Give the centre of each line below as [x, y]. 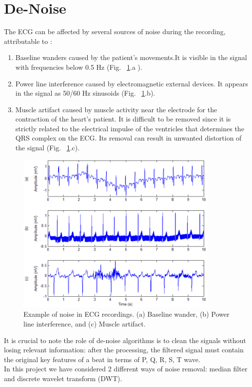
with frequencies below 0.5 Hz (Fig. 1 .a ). [79, 67]
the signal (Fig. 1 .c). [48, 148]
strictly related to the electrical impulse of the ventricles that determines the [130, 128]
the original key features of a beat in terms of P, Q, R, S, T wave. [102, 359]
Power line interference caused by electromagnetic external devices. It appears [132, 83]
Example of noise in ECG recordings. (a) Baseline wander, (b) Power [126, 314]
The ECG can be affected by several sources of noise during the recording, [115, 31]
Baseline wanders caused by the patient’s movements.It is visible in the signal [131, 57]
